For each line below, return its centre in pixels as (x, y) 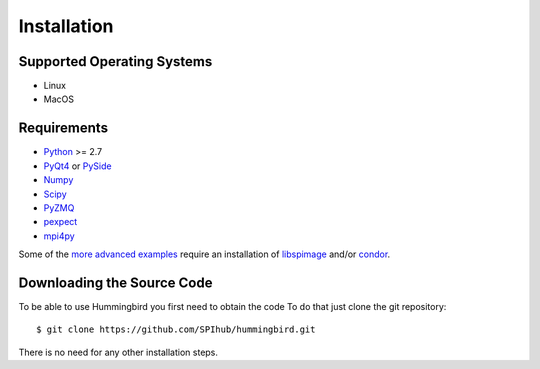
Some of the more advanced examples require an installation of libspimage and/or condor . (204, 254)
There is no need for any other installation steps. (118, 352)
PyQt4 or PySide (77, 166)
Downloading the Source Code (115, 282)
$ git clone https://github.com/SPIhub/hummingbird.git (176, 329)
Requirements (63, 128)
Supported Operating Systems (115, 61)
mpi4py (59, 236)
